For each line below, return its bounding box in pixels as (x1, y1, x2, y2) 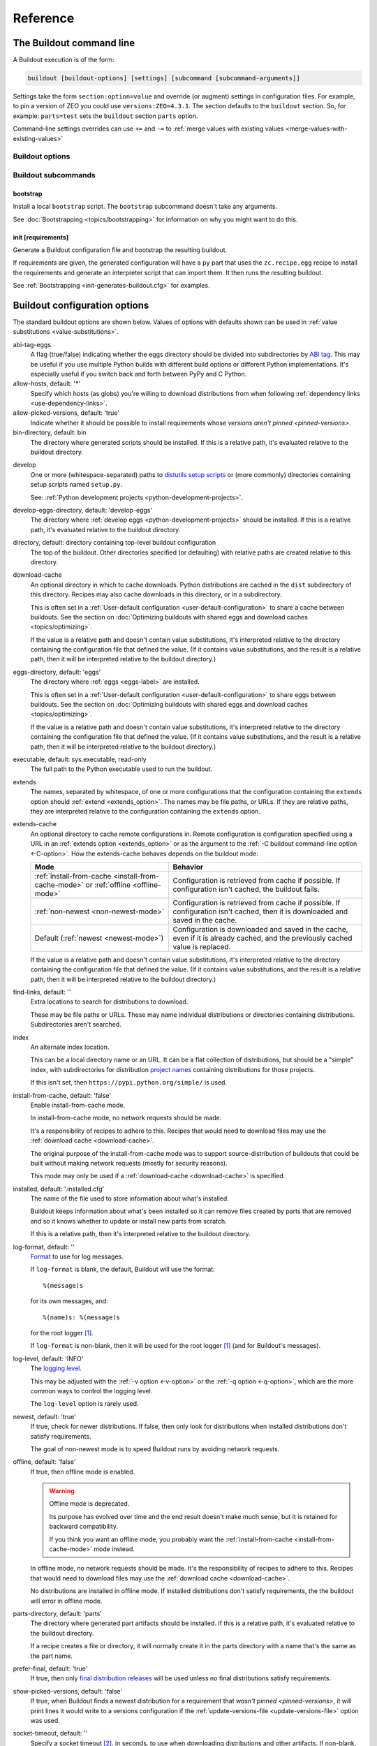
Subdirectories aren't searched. (30, 1020, 121, 1029)
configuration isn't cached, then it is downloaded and (172, 907, 348, 916)
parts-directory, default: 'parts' (13, 1609, 103, 1617)
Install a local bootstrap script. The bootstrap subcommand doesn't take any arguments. (13, 203, 278, 211)
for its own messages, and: (30, 1297, 108, 1305)
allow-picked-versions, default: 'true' (13, 409, 120, 417)
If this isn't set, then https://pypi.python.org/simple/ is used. (30, 1078, 227, 1087)
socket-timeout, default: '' (13, 1729, 88, 1738)
